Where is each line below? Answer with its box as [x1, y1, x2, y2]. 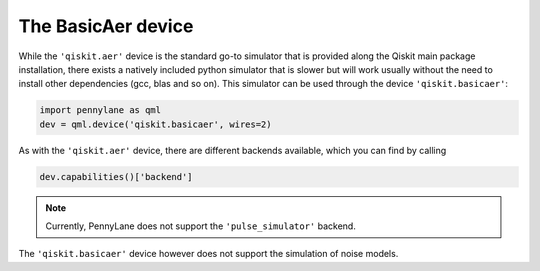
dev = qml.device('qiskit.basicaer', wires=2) [39, 118, 272, 130]
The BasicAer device [18, 15, 194, 37]
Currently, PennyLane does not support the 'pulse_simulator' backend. [45, 220, 357, 232]
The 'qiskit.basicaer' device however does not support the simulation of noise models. [18, 248, 399, 260]
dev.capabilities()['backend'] [39, 171, 194, 182]
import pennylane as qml [39, 105, 162, 116]
